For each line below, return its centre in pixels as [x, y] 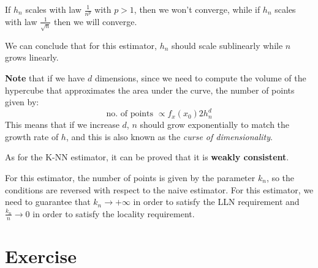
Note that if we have [45, 77]
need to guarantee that [48, 202]
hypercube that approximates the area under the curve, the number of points [150, 90]
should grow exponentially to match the [215, 125]
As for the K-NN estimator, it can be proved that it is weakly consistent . [147, 157]
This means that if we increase [62, 125]
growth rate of [32, 136]
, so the [280, 178]
